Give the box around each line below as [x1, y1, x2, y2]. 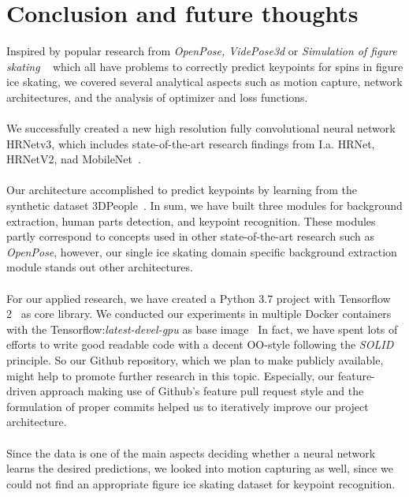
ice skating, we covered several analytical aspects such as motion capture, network [6, 73, 403, 90]
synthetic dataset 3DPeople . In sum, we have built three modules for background [6, 197, 403, 214]
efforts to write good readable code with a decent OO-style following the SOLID [6, 336, 394, 353]
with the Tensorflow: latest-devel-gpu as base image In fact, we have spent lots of [6, 320, 398, 337]
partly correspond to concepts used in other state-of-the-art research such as [6, 228, 375, 245]
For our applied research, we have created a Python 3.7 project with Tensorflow [6, 290, 391, 306]
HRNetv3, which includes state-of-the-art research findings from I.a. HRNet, [6, 135, 375, 151]
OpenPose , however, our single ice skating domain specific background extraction [6, 243, 397, 260]
